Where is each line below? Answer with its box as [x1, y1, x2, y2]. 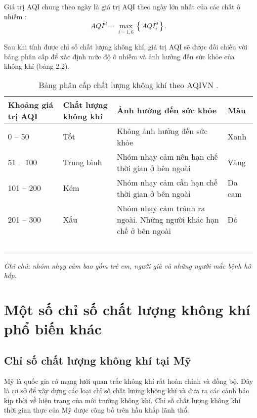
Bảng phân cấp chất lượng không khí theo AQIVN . [39, 79, 218, 91]
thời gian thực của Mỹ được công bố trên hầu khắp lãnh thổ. [4, 405, 189, 415]
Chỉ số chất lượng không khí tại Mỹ [4, 352, 191, 368]
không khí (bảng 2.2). [4, 61, 70, 71]
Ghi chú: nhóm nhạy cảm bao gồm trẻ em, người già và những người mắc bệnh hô [4, 260, 251, 271]
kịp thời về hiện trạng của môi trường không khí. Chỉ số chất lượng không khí [4, 395, 241, 405]
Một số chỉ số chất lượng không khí [4, 299, 251, 320]
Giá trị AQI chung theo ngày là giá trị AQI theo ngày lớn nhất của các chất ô [4, 1, 241, 11]
